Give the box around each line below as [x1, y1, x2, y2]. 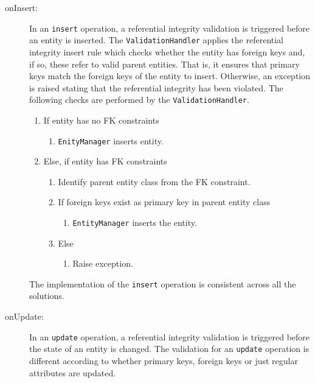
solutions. [29, 289, 64, 302]
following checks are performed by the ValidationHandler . [29, 93, 249, 106]
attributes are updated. [29, 366, 116, 379]
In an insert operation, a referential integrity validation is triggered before [29, 21, 310, 34]
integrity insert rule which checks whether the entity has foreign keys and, [29, 45, 305, 58]
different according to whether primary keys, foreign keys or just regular [29, 354, 298, 367]
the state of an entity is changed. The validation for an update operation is [29, 342, 310, 355]
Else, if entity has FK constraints [43, 155, 167, 167]
